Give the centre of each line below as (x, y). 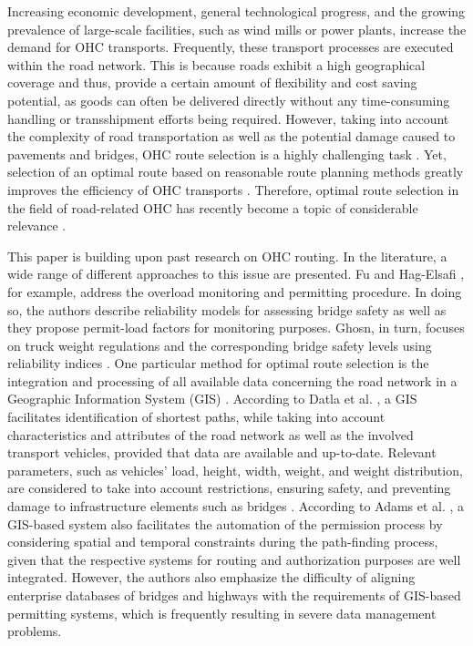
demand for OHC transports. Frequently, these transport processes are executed (231, 47)
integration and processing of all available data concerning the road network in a (232, 380)
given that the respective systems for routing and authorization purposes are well (234, 559)
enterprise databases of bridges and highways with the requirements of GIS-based (234, 595)
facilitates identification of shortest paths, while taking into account (196, 417)
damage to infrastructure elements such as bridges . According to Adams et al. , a (236, 506)
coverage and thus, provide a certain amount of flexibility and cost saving (212, 82)
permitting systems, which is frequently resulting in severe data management (222, 613)
